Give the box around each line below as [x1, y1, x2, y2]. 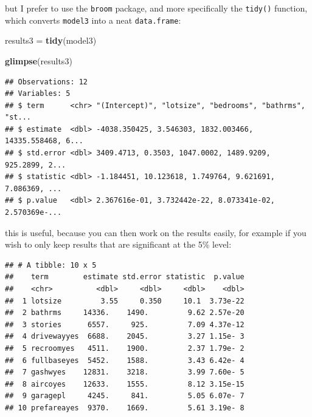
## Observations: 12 [5, 77, 88, 86]
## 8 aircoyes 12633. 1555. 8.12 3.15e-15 [5, 379, 244, 388]
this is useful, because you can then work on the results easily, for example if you [5, 226, 307, 239]
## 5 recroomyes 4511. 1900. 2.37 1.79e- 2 [5, 344, 244, 353]
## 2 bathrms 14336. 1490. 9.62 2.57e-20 [5, 308, 244, 317]
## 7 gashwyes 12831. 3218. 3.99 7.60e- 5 [5, 368, 244, 377]
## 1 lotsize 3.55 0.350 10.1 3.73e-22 [5, 296, 244, 305]
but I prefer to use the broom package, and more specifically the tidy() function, [5, 2, 308, 14]
